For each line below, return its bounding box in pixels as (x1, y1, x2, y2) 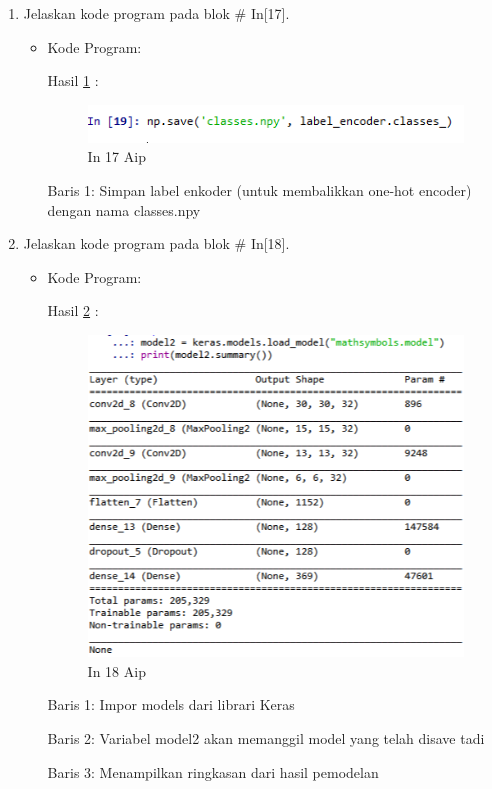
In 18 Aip (87, 660, 146, 681)
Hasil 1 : (47, 70, 99, 91)
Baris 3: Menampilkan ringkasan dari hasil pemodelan (47, 761, 379, 782)
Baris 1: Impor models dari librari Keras (47, 694, 295, 715)
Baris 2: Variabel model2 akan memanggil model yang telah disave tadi (47, 728, 485, 749)
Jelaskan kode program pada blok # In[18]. (23, 233, 290, 254)
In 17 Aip (87, 146, 146, 167)
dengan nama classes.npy (47, 199, 201, 220)
